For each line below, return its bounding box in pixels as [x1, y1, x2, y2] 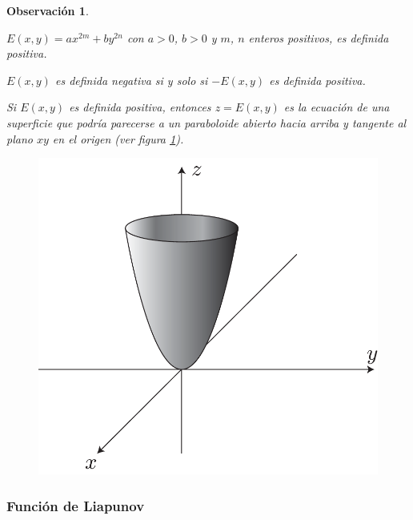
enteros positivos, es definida [248, 29, 389, 46]
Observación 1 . [6, 2, 89, 18]
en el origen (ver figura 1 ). [52, 130, 184, 147]
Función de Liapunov [6, 495, 145, 515]
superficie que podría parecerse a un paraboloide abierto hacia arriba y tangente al [6, 114, 407, 131]
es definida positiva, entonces [69, 99, 211, 115]
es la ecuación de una [283, 99, 390, 115]
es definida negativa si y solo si [54, 71, 208, 88]
